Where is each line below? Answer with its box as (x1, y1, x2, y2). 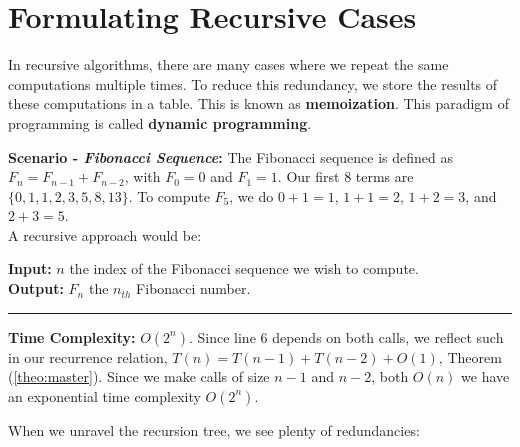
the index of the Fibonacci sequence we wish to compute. (69, 258, 419, 279)
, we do (229, 185, 274, 206)
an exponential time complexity (8, 385, 201, 406)
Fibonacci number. (136, 278, 251, 299)
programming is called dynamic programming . (8, 112, 312, 133)
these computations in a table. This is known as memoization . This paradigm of (8, 93, 509, 114)
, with (124, 166, 161, 187)
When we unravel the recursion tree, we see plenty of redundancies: (8, 419, 420, 440)
